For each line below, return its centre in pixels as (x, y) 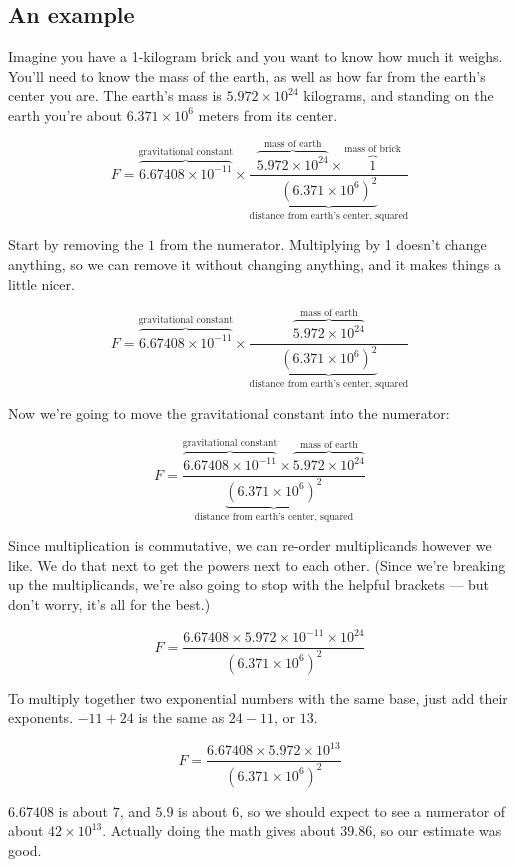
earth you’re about (65, 114)
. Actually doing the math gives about (219, 830)
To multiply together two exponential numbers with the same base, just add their (258, 697)
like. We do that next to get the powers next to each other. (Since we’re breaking (257, 564)
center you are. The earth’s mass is (115, 95)
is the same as (181, 717)
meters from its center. (268, 114)
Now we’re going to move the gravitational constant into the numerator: (229, 412)
